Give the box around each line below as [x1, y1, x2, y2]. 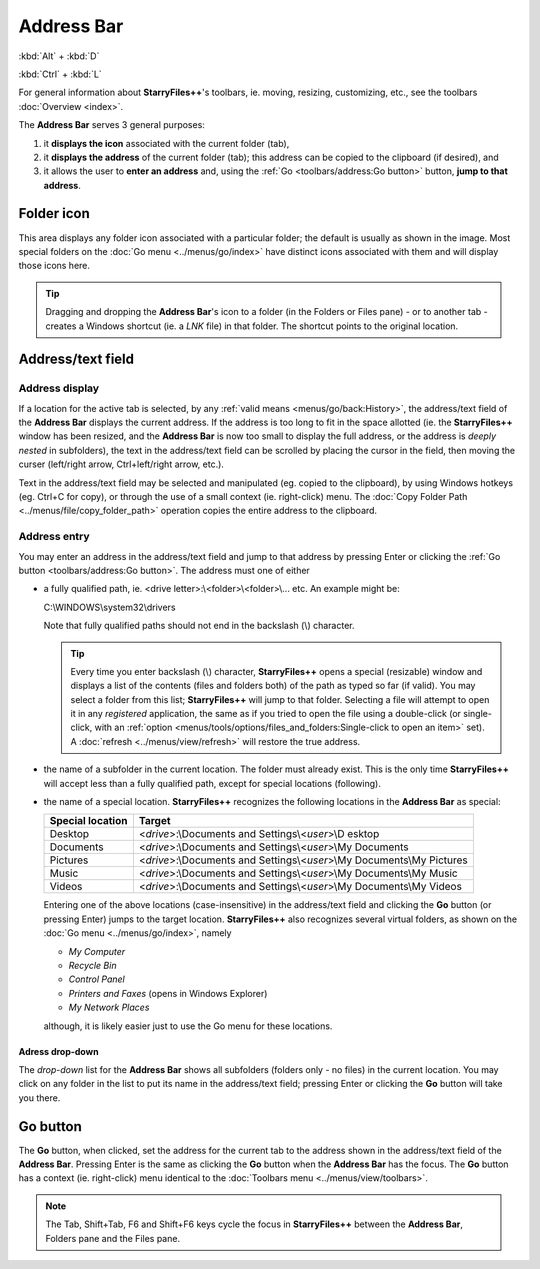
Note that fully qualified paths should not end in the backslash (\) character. [43, 620, 355, 632]
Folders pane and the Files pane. [45, 1232, 180, 1244]
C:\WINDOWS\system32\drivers [43, 601, 176, 613]
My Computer [68, 945, 126, 957]
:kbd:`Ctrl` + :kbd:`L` [18, 68, 102, 80]
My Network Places [68, 1001, 150, 1014]
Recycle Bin [68, 959, 117, 971]
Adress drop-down [18, 1045, 99, 1057]
